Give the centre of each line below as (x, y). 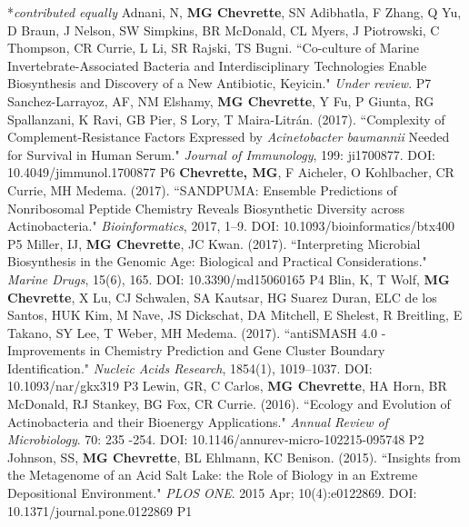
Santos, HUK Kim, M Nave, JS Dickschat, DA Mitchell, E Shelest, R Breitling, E (235, 315)
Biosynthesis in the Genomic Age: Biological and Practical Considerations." (217, 261)
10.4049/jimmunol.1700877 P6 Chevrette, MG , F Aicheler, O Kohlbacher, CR (231, 172)
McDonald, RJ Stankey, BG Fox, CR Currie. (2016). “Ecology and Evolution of (229, 404)
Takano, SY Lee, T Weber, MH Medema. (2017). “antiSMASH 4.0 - (197, 332)
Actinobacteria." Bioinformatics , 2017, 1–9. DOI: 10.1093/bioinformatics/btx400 (231, 226)
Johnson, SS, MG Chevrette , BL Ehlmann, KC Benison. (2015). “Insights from (234, 457)
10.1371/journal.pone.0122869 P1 (100, 510)
